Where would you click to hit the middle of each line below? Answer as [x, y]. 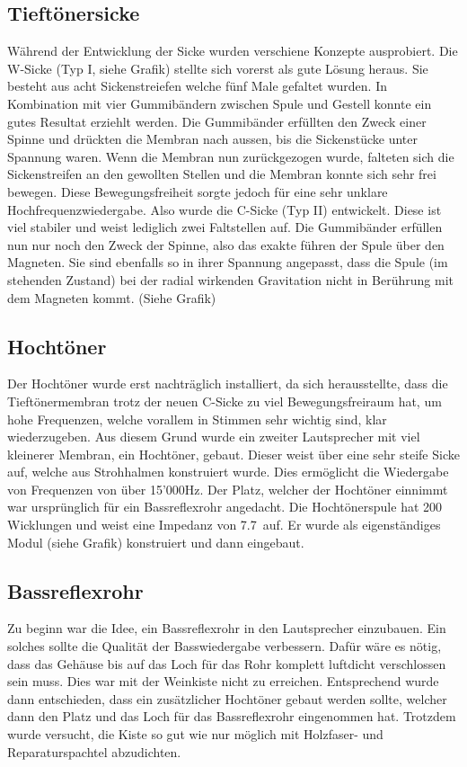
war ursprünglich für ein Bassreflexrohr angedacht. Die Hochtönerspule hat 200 [225, 507]
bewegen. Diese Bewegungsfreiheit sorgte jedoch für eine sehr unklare [198, 191]
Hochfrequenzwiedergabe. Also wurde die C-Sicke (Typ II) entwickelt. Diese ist [225, 209]
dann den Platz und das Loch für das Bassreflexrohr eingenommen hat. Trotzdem [232, 716]
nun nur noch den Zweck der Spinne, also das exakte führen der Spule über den [226, 244]
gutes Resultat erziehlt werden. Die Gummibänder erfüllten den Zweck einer [217, 121]
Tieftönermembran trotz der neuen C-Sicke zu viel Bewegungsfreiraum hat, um [225, 401]
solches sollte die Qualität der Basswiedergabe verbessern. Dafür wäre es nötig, [225, 646]
